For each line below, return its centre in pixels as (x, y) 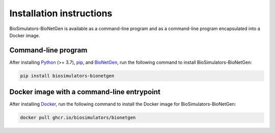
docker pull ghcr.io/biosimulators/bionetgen (78, 118)
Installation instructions (61, 13)
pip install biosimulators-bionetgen (67, 76)
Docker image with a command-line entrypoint (85, 92)
